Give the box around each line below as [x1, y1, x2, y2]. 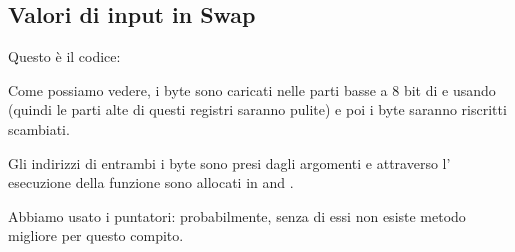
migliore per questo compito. [8, 225, 184, 246]
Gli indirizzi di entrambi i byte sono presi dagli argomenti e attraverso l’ [8, 152, 451, 173]
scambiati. [8, 118, 70, 139]
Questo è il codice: [8, 46, 121, 67]
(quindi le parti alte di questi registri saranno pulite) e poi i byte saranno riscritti [8, 99, 507, 120]
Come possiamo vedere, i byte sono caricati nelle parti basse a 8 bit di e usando [8, 79, 496, 100]
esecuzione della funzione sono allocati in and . [8, 172, 294, 193]
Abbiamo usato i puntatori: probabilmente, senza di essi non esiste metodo [8, 205, 466, 226]
